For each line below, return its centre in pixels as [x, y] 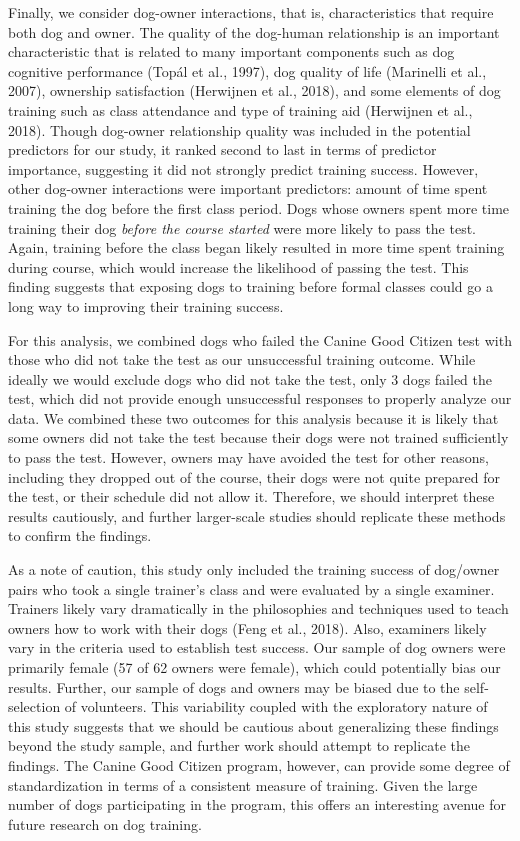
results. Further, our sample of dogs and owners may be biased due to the [234, 686]
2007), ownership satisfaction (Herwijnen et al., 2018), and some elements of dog [254, 90]
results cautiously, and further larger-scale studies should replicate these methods [257, 515]
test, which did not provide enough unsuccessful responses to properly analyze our [260, 398]
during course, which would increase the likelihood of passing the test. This [238, 266]
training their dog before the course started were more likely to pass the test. [242, 227]
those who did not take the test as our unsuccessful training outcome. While [242, 359]
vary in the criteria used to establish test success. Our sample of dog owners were [257, 647]
